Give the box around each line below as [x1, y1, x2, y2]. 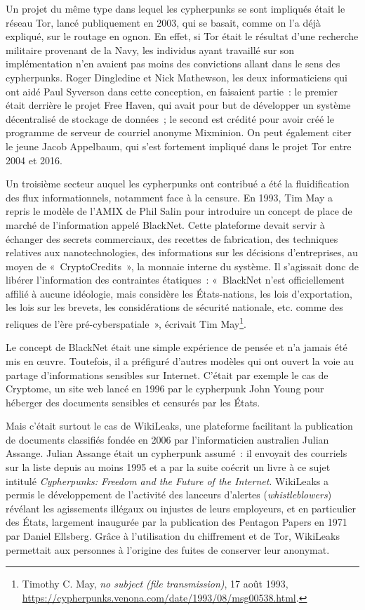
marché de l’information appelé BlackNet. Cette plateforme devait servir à [6, 217, 325, 232]
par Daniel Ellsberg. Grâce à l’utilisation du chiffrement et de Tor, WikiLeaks [6, 529, 340, 543]
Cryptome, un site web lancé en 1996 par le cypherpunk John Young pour [6, 381, 324, 396]
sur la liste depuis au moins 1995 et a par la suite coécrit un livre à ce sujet [6, 460, 331, 475]
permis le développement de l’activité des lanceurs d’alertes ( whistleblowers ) [6, 487, 332, 502]
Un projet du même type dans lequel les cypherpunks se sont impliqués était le [6, 1, 345, 15]
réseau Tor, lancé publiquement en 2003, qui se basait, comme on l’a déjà [6, 15, 321, 29]
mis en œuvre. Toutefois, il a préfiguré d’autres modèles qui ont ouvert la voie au [6, 353, 354, 368]
